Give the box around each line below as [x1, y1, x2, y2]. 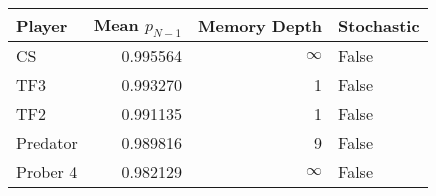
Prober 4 [16, 160, 78, 184]
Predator [16, 131, 78, 155]
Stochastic [338, 13, 420, 37]
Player [16, 13, 68, 37]
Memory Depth [198, 13, 323, 37]
